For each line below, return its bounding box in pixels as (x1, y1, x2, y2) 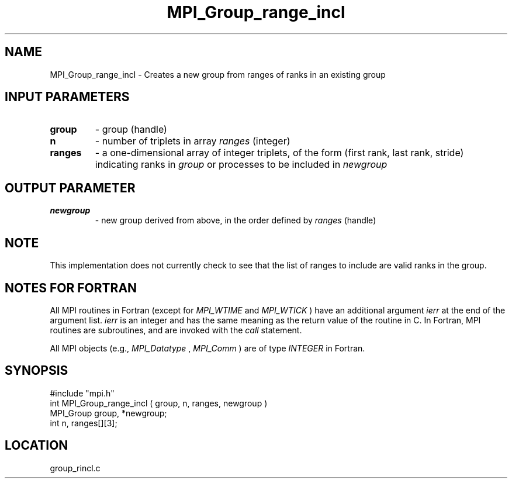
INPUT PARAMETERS (5, 89, 130, 105)
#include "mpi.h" (50, 388, 115, 398)
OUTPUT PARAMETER (5, 180, 136, 195)
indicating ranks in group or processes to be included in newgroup (95, 158, 388, 171)
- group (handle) (95, 123, 167, 136)
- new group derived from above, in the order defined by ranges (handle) (95, 215, 376, 226)
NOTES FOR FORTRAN (5, 280, 137, 295)
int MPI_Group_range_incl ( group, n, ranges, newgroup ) (50, 398, 268, 408)
